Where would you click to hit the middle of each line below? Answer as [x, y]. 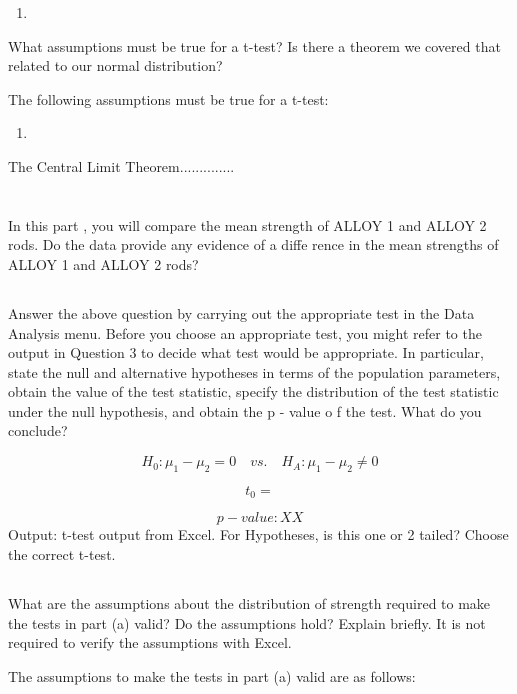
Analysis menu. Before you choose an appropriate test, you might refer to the [245, 332]
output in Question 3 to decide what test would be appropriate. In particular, [246, 352]
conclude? [38, 430]
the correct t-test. [62, 553]
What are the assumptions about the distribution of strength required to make [249, 602]
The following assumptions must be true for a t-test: [168, 98]
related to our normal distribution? [115, 65]
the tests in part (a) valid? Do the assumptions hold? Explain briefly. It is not [247, 622]
